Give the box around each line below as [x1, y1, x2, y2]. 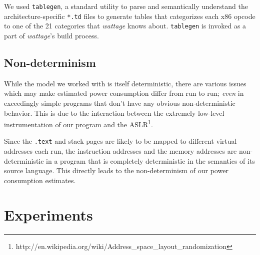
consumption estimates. [4, 175, 76, 185]
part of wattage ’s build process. [4, 30, 99, 40]
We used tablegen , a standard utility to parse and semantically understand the [4, 1, 248, 11]
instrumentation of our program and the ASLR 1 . [4, 118, 153, 129]
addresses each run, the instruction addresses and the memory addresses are [4, 146, 237, 156]
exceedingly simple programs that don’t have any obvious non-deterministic [4, 97, 235, 108]
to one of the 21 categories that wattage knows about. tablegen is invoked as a [4, 20, 246, 31]
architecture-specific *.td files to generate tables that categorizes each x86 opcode [4, 10, 255, 21]
